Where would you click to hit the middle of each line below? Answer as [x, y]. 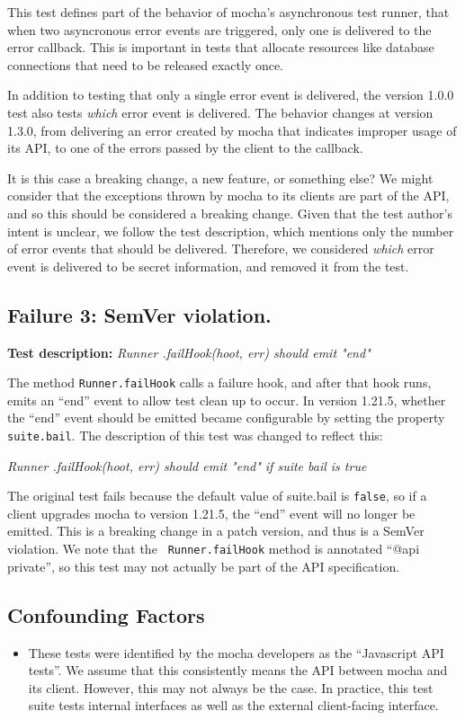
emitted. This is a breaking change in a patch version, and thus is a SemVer [216, 531]
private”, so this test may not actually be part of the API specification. [204, 566]
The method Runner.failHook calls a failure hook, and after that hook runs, [219, 382]
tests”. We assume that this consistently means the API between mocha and [238, 670]
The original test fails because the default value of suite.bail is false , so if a [217, 496]
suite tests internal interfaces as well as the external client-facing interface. [233, 705]
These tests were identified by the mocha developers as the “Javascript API [236, 652]
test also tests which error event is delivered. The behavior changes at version [220, 112]
